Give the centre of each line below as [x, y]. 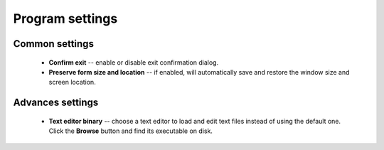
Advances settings [56, 103]
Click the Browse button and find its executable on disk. [131, 131]
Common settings [53, 44]
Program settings [65, 18]
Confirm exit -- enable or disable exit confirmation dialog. [134, 62]
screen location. [72, 82]
